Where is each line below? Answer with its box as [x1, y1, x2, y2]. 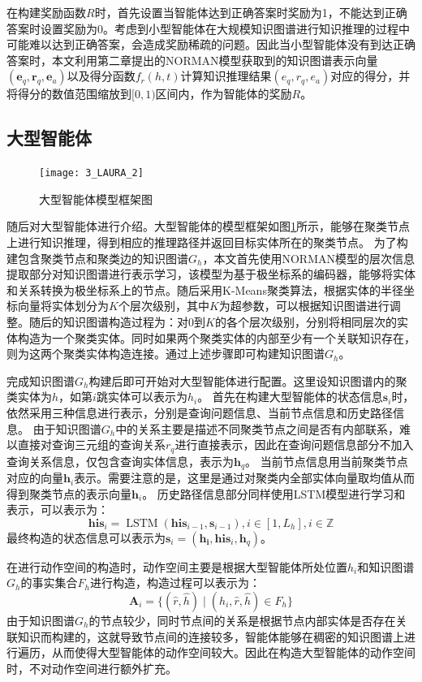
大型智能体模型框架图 [39, 190, 153, 207]
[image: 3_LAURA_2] [39, 167, 144, 179]
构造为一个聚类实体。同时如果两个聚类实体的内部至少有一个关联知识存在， [17, 329, 416, 346]
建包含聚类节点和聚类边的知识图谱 [6, 249, 188, 266]
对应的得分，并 [330, 67, 411, 84]
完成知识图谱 [6, 372, 75, 389]
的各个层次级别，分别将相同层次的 [214, 313, 397, 330]
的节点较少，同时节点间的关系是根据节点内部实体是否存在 [88, 612, 396, 629]
